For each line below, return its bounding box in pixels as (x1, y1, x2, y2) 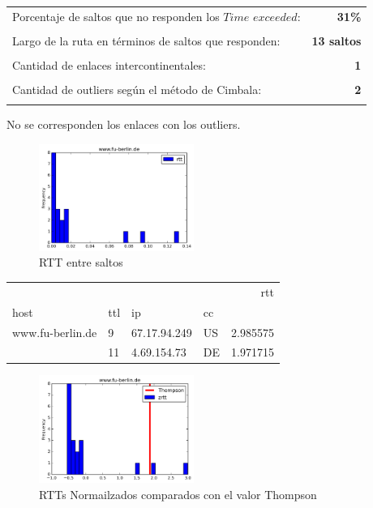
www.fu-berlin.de (12, 323, 97, 340)
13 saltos (311, 32, 362, 49)
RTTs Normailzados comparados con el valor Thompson (39, 486, 317, 503)
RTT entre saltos (39, 254, 123, 271)
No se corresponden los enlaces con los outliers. (6, 116, 241, 133)
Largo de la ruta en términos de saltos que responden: (12, 32, 281, 49)
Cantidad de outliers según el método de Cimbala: (12, 81, 262, 98)
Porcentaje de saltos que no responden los (12, 7, 220, 24)
